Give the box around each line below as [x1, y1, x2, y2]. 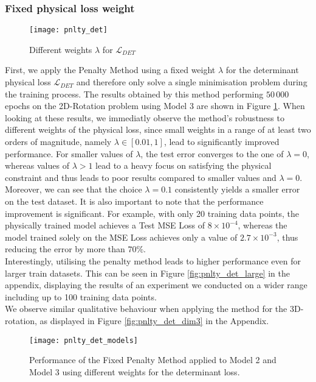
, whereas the [238, 219, 287, 232]
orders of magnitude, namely [5, 135, 112, 148]
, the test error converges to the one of [140, 147, 284, 160]
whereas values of [5, 159, 69, 172]
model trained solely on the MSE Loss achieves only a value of [5, 230, 238, 243]
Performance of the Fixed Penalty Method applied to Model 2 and [29, 353, 276, 366]
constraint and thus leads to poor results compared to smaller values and [5, 171, 276, 183]
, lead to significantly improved [163, 135, 280, 148]
